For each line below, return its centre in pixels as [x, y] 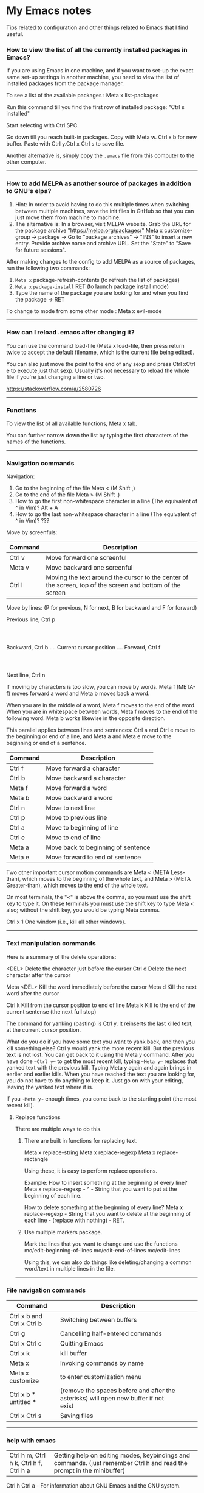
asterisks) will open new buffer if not [112, 1399]
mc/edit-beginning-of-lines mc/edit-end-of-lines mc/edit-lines [102, 1250]
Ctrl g [17, 1333]
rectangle [36, 1159]
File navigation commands [46, 1290]
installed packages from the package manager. [65, 83]
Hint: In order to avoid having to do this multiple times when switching [102, 204]
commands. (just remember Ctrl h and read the [121, 1463]
